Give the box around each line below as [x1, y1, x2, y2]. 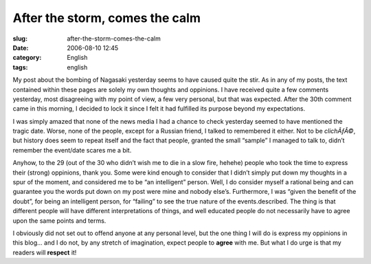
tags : [12, 63, 28, 71]
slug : [12, 34, 27, 43]
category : [12, 54, 42, 62]
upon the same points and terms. [12, 217, 106, 225]
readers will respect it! [12, 248, 77, 256]
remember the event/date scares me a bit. [12, 146, 132, 154]
